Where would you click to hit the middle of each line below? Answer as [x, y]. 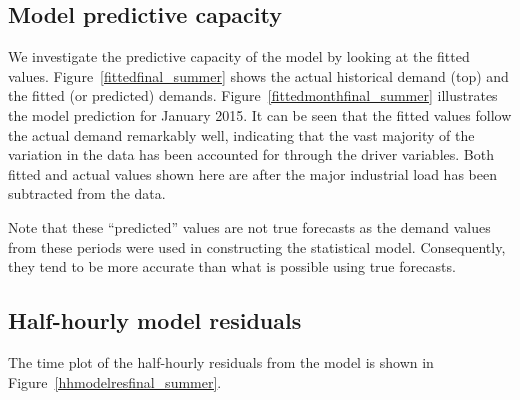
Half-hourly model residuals [155, 320]
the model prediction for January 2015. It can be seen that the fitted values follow [260, 114]
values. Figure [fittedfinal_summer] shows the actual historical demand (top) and [258, 75]
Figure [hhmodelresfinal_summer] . [115, 381]
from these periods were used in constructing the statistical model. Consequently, [257, 246]
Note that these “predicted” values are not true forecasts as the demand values [249, 226]
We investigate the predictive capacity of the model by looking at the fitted [239, 56]
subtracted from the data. [87, 193]
